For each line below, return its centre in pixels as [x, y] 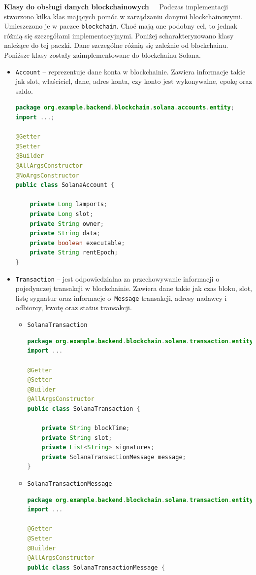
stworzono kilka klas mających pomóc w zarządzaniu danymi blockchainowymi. [123, 16]
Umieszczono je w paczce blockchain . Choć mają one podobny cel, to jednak [121, 26]
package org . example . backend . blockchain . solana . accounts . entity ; [125, 108]
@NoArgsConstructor [47, 175]
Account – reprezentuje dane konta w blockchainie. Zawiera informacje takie [130, 71]
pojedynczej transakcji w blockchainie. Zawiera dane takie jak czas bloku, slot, [134, 288]
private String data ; [65, 234]
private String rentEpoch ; [74, 253]
